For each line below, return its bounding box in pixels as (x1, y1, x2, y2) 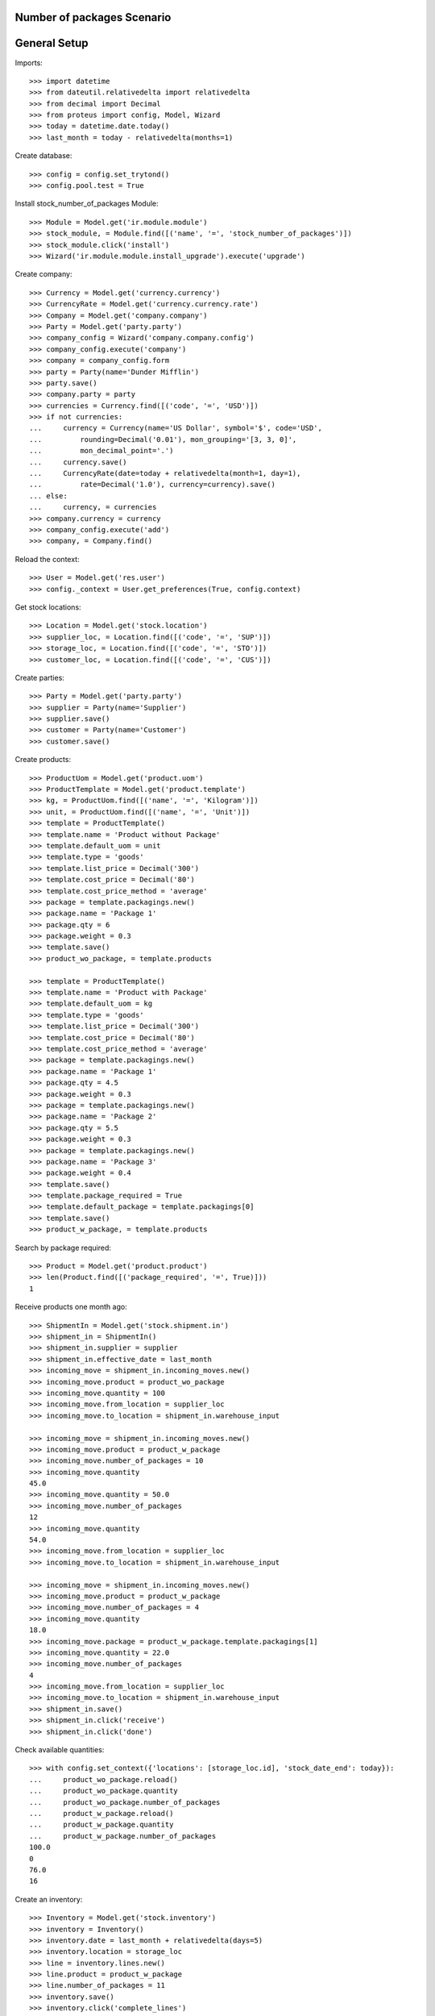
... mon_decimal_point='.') (29, 446, 174, 456)
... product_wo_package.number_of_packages (29, 1797, 221, 1806)
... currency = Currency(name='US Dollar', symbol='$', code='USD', (29, 423, 322, 433)
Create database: (14, 151, 72, 160)
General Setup (14, 36, 89, 50)
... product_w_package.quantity (29, 1820, 174, 1830)
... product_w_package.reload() (29, 1809, 174, 1818)
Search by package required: (14, 1243, 112, 1252)
